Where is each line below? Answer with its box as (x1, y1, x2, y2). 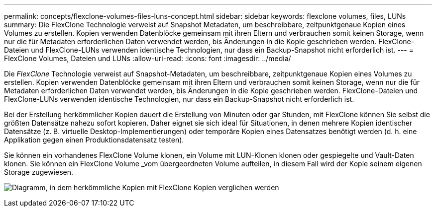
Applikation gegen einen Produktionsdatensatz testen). (4, 136, 184, 144)
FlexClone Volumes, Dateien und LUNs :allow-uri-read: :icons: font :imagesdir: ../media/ (4, 54, 291, 63)
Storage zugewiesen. (4, 168, 74, 176)
